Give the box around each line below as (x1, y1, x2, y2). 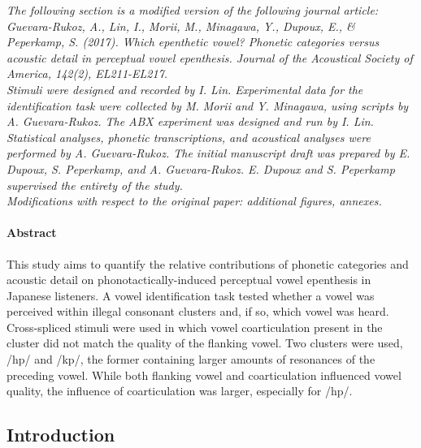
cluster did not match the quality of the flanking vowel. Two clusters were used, (7, 334, 403, 351)
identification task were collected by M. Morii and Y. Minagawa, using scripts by (7, 97, 409, 114)
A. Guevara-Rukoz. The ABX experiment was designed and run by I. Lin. (7, 113, 374, 130)
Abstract (7, 224, 57, 241)
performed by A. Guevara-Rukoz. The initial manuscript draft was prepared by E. (7, 144, 410, 162)
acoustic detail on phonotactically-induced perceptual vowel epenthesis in (7, 271, 371, 288)
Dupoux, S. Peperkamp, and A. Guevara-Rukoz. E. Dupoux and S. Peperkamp (7, 160, 395, 177)
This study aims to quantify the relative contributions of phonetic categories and (7, 255, 409, 272)
